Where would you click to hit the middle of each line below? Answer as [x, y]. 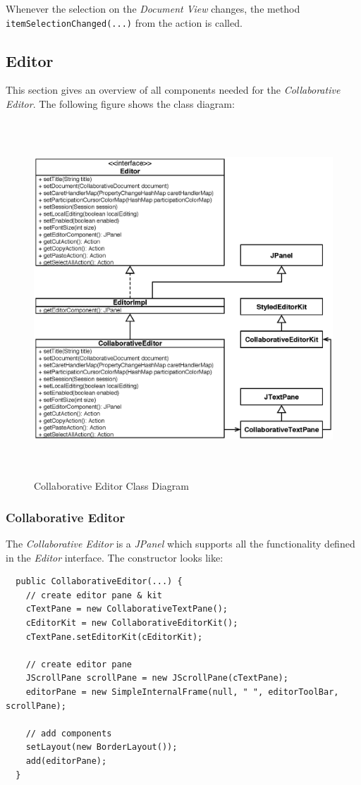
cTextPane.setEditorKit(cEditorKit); [114, 637]
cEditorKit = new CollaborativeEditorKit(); [132, 623]
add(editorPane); [66, 761]
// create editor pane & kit [94, 595]
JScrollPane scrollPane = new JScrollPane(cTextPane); [157, 678]
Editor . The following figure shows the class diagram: [120, 104]
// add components [69, 733]
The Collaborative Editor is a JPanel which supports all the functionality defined [180, 544]
